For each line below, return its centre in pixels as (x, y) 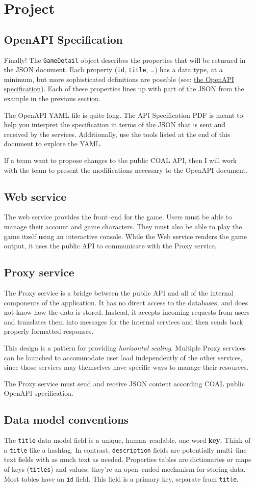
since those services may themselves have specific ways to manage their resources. (126, 367)
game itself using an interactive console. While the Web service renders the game (126, 236)
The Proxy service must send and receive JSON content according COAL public (124, 383)
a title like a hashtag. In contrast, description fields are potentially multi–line (125, 449)
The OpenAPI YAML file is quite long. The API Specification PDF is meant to (124, 115)
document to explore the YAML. (53, 144)
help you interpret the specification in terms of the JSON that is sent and (115, 124)
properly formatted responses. (49, 331)
